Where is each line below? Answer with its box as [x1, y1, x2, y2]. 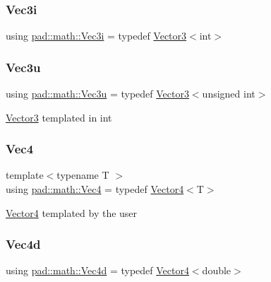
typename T [56, 168, 109, 182]
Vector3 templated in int [6, 110, 112, 124]
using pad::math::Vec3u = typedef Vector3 [6, 86, 189, 101]
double [202, 263, 231, 278]
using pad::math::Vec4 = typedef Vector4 [6, 182, 184, 196]
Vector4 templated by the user [6, 205, 138, 220]
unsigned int [202, 86, 255, 101]
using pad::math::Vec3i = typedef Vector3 [6, 28, 187, 43]
